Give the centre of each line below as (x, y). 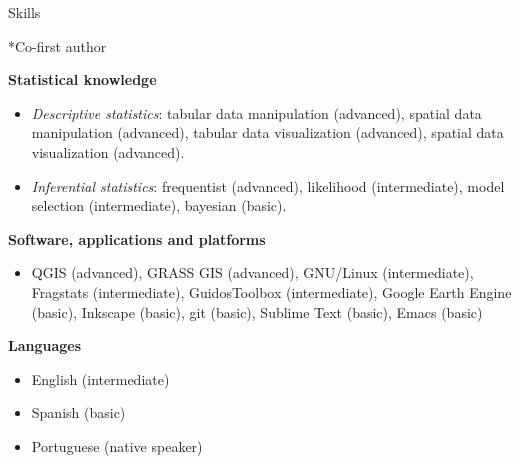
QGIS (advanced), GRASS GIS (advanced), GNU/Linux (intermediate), (252, 272)
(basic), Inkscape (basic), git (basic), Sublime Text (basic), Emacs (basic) (257, 311)
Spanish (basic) (78, 412)
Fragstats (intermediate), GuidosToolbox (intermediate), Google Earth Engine (271, 291)
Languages (45, 345)
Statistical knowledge (82, 79)
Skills (24, 12)
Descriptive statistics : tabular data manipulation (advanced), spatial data (256, 112)
